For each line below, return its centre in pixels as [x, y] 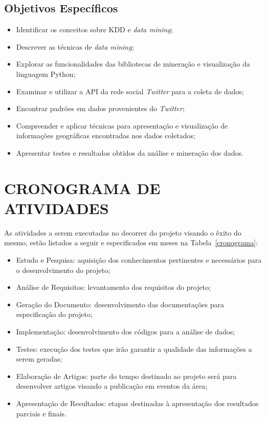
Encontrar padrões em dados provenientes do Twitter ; [100, 108]
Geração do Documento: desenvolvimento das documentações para [120, 304]
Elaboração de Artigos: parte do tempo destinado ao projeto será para [126, 376]
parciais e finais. [41, 413]
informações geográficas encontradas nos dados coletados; [106, 135]
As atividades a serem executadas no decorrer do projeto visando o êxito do [123, 232]
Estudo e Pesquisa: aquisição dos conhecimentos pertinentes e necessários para [139, 260]
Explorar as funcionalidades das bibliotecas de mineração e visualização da [133, 64]
